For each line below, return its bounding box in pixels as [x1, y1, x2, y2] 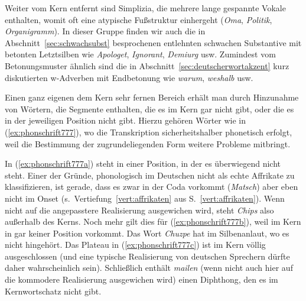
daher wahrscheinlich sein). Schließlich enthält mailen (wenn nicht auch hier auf [5, 261, 293, 274]
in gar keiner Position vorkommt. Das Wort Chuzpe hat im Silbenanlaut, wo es [5, 226, 289, 239]
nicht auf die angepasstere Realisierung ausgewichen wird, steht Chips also [5, 203, 274, 216]
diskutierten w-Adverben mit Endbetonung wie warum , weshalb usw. [5, 71, 253, 83]
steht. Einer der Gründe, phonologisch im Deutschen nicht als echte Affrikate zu [5, 169, 295, 181]
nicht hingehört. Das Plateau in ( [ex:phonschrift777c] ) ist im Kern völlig [5, 238, 266, 251]
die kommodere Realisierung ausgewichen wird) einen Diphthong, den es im [5, 273, 278, 286]
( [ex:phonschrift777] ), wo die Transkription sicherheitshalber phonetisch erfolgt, [5, 125, 292, 138]
